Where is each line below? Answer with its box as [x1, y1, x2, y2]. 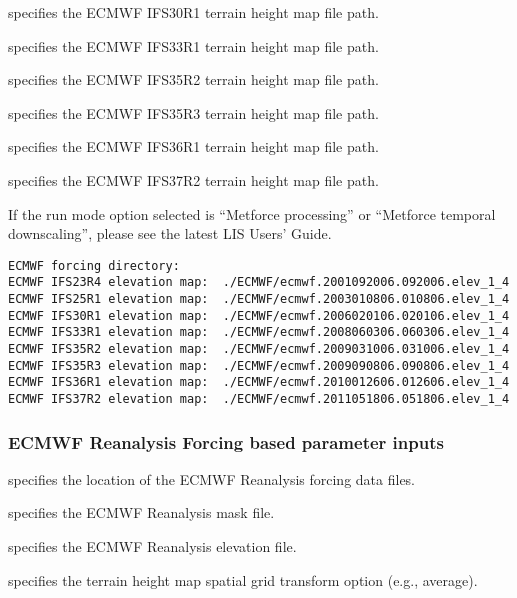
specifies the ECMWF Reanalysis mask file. [8, 502, 275, 523]
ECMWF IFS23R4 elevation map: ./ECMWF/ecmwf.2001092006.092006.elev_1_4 [8, 275, 510, 290]
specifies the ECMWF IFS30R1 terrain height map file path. [8, 2, 379, 22]
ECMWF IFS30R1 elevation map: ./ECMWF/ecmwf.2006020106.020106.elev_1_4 [8, 308, 510, 323]
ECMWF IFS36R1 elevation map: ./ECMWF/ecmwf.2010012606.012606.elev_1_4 [8, 375, 510, 390]
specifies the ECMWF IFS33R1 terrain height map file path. [8, 35, 379, 56]
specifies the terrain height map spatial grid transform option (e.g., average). [8, 569, 478, 590]
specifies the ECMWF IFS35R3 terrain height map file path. [8, 102, 379, 123]
